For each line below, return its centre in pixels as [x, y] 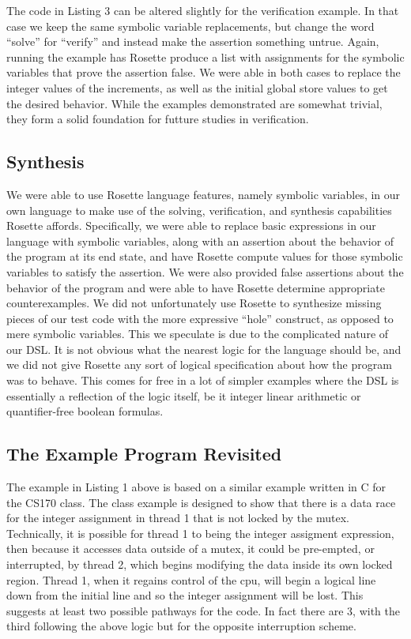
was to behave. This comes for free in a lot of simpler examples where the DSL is [203, 380]
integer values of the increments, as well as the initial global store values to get [197, 87]
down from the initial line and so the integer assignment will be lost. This [185, 595]
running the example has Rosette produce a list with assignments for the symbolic [205, 56]
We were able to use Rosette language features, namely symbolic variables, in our [204, 194]
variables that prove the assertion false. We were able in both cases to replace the [204, 72]
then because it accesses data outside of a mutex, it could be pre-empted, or [190, 549]
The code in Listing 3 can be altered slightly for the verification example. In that [203, 10]
